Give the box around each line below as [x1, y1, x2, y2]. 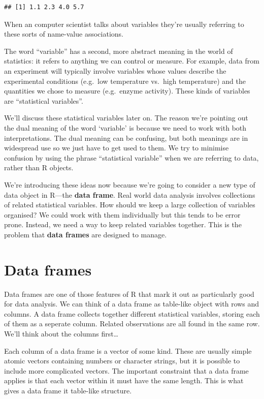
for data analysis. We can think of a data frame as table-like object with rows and [4, 298, 259, 309]
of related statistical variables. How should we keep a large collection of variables [4, 199, 255, 210]
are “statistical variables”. [4, 95, 83, 106]
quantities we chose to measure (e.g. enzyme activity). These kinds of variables [4, 85, 250, 96]
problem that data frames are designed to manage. [4, 229, 167, 239]
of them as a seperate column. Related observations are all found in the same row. [4, 318, 260, 329]
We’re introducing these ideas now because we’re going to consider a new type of [4, 179, 255, 190]
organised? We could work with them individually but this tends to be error [4, 209, 241, 220]
